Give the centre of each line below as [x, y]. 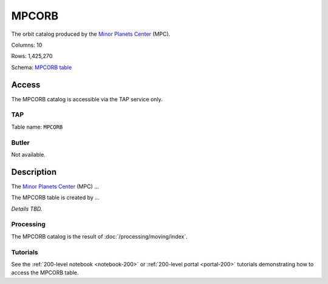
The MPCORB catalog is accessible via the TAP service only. [87, 99]
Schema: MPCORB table [42, 67]
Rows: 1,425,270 [32, 56]
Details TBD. [27, 209]
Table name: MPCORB [37, 127]
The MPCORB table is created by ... [55, 198]
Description [34, 172]
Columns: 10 [27, 45]
